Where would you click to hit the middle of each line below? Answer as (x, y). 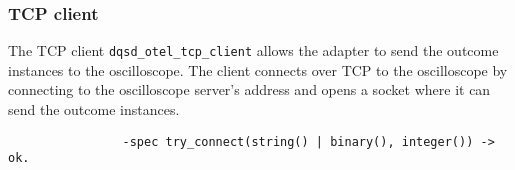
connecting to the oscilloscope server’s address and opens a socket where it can (249, 89)
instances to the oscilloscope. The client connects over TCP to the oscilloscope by (258, 69)
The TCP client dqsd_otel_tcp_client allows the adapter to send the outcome (253, 50)
